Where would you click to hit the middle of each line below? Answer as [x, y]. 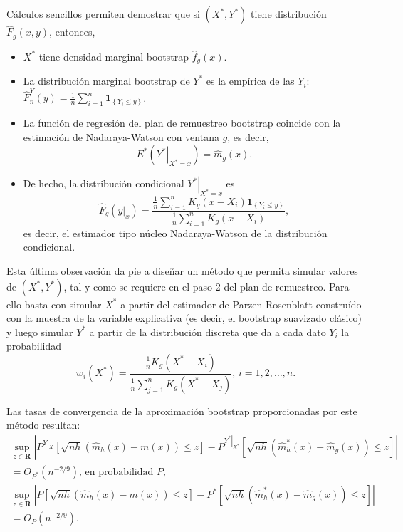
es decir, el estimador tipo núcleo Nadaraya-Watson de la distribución [175, 233]
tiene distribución [289, 14]
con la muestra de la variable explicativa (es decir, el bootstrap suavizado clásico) [184, 318]
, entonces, [72, 32]
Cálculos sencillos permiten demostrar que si [103, 14]
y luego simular [40, 332]
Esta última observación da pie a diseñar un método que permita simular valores [182, 270]
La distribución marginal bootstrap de [106, 81]
